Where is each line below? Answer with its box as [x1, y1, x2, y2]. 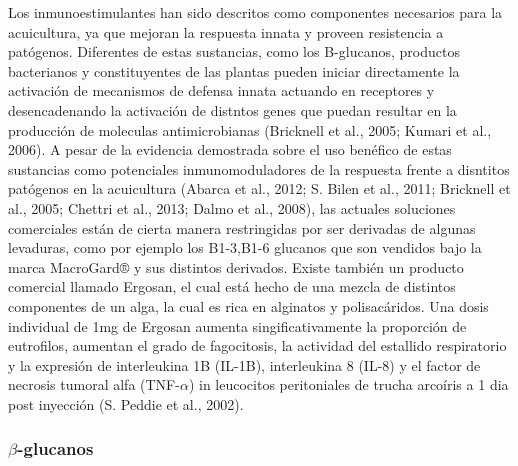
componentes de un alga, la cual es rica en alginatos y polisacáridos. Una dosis [8, 295, 489, 316]
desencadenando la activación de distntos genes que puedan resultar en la [8, 99, 457, 120]
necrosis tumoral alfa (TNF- [8, 374, 180, 395]
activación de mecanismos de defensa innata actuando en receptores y [8, 80, 435, 101]
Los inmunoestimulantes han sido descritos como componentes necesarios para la [8, 2, 503, 22]
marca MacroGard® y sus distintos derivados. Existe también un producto [8, 256, 464, 277]
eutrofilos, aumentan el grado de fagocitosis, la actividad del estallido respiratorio [8, 335, 507, 356]
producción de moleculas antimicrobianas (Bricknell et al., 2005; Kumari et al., [8, 119, 492, 140]
